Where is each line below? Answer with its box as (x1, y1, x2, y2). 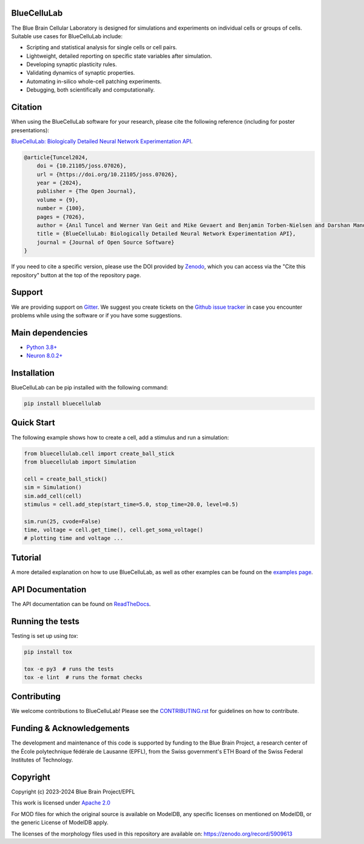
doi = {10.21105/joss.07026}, (36, 163, 127, 169)
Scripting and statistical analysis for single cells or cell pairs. (26, 44, 177, 51)
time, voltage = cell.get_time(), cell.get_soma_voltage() (24, 527, 203, 533)
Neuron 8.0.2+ (26, 352, 63, 359)
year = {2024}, (36, 180, 82, 186)
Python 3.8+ (26, 343, 58, 351)
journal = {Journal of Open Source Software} (36, 238, 175, 246)
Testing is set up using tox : (11, 632, 78, 640)
